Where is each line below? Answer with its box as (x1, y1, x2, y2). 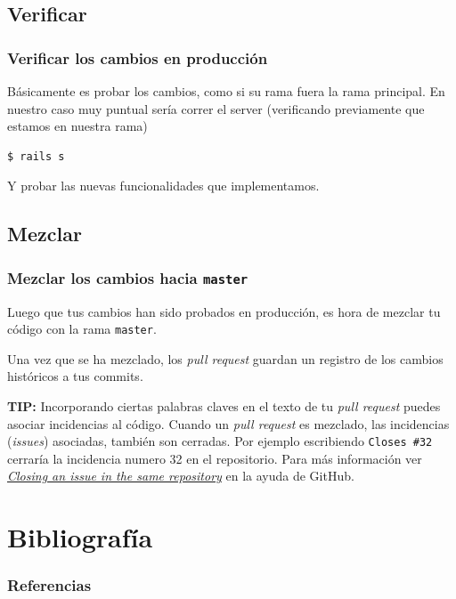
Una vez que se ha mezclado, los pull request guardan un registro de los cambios (7, 349, 444, 368)
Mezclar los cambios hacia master (7, 266, 248, 288)
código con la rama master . (7, 320, 157, 338)
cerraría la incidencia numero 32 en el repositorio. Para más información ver (7, 449, 422, 467)
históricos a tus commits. (7, 367, 143, 385)
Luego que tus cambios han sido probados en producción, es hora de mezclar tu (7, 302, 441, 320)
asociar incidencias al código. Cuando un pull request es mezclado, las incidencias (7, 414, 450, 433)
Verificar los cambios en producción (7, 46, 268, 69)
